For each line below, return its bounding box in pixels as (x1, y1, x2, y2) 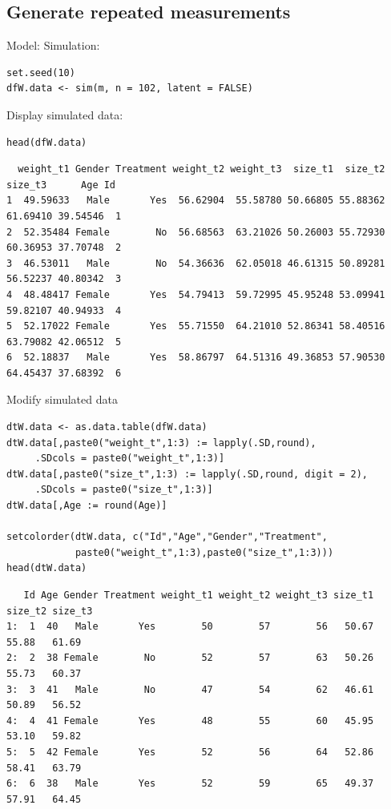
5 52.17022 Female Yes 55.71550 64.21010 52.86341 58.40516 (6, 320, 385, 332)
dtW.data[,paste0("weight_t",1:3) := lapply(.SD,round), (6, 437, 316, 449)
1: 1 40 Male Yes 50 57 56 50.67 (6, 621, 374, 633)
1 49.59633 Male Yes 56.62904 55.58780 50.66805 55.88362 (6, 195, 385, 207)
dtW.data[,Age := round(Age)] (6, 500, 167, 512)
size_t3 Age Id (6, 179, 116, 191)
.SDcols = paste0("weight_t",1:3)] (34, 453, 225, 465)
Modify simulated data (6, 391, 118, 408)
